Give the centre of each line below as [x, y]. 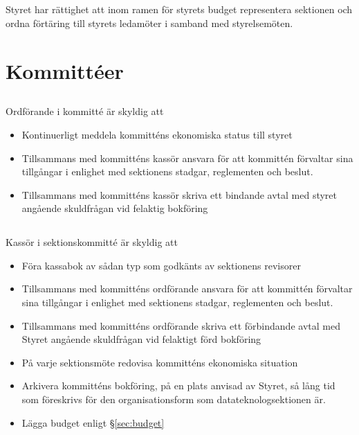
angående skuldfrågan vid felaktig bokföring [115, 208]
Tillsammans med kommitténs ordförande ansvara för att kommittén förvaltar [187, 288]
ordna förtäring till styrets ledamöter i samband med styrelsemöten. [149, 23]
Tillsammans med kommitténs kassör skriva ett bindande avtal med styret [179, 194]
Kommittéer [65, 70]
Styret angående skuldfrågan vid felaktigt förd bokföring [141, 339]
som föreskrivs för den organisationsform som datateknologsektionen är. [174, 399]
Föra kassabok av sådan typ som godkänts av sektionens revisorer [161, 265]
